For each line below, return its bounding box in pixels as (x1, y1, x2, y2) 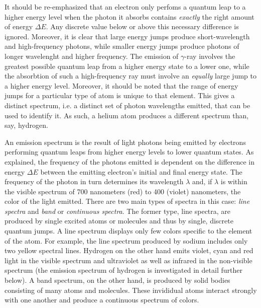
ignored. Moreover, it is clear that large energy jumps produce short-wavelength (5, 31, 250, 41)
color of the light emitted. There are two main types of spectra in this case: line (5, 196, 250, 206)
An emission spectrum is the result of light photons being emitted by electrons (5, 136, 246, 147)
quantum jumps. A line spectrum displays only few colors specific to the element (5, 225, 252, 236)
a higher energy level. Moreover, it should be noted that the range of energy (5, 80, 238, 91)
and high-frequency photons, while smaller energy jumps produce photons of (5, 41, 239, 51)
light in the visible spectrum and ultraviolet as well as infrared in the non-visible (5, 255, 252, 265)
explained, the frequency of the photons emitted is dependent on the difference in (5, 156, 255, 167)
